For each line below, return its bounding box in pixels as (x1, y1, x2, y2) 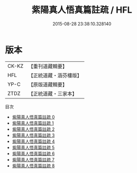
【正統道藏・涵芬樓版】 (28, 72, 82, 78)
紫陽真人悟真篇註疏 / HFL (31, 4, 133, 16)
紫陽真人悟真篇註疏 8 (12, 163, 55, 169)
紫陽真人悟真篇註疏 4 (12, 138, 55, 144)
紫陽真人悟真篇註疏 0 (12, 114, 55, 120)
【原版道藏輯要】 (28, 81, 67, 88)
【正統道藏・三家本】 (28, 90, 77, 97)
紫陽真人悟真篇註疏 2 (12, 126, 55, 132)
